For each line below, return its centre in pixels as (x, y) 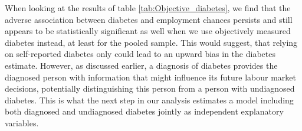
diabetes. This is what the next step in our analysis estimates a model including (149, 100)
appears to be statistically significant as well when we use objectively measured (148, 31)
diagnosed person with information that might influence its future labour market (150, 77)
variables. (22, 122)
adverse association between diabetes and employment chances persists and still (149, 19)
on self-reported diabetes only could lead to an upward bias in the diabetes (140, 54)
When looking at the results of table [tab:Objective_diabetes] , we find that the (148, 8)
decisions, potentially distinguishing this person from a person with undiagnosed (150, 88)
